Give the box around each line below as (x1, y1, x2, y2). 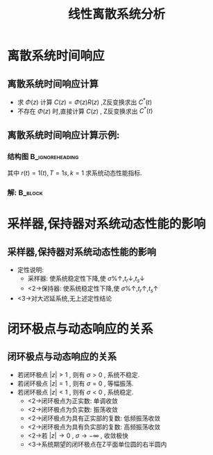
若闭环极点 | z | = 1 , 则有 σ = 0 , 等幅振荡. (17, 379, 134, 388)
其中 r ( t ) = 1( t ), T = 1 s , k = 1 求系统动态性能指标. (7, 169, 142, 177)
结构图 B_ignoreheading (7, 151, 79, 161)
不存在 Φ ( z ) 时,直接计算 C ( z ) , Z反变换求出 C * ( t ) (17, 106, 153, 115)
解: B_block (7, 188, 44, 197)
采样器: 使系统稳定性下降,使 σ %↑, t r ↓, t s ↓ (27, 274, 145, 284)
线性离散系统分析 (67, 6, 165, 22)
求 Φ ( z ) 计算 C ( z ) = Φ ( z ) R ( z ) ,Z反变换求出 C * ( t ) (17, 97, 153, 106)
